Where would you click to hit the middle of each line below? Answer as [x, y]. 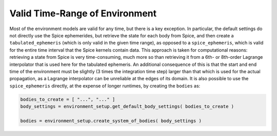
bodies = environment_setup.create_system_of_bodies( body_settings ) [111, 121]
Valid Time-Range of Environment [83, 13]
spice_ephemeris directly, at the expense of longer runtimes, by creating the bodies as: [105, 86]
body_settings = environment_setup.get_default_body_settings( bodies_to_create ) [127, 107]
